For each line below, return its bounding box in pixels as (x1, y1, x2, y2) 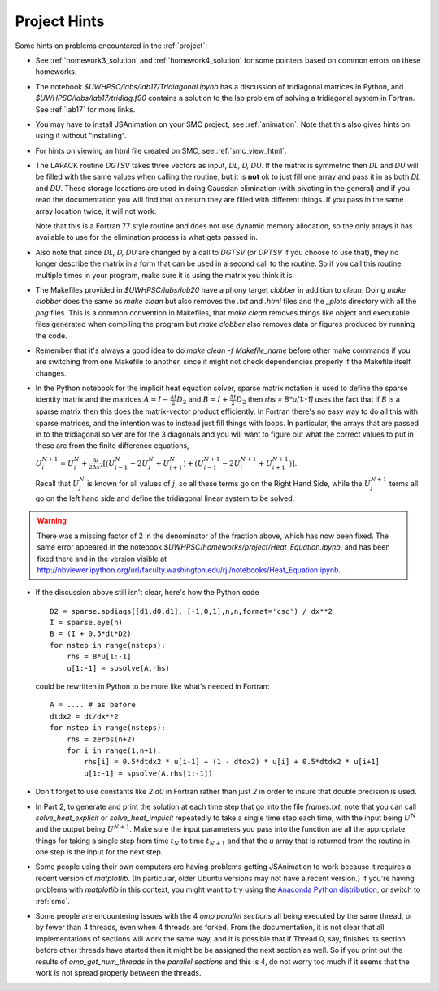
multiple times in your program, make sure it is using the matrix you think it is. (35, 270, 294, 280)
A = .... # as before (50, 700, 136, 710)
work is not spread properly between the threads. (35, 968, 202, 977)
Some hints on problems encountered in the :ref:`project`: (15, 41, 207, 50)
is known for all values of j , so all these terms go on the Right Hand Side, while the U (86, 479, 372, 489)
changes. (35, 368, 67, 378)
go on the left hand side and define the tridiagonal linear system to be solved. (35, 493, 295, 503)
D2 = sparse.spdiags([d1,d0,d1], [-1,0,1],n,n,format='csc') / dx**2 (50, 606, 333, 615)
